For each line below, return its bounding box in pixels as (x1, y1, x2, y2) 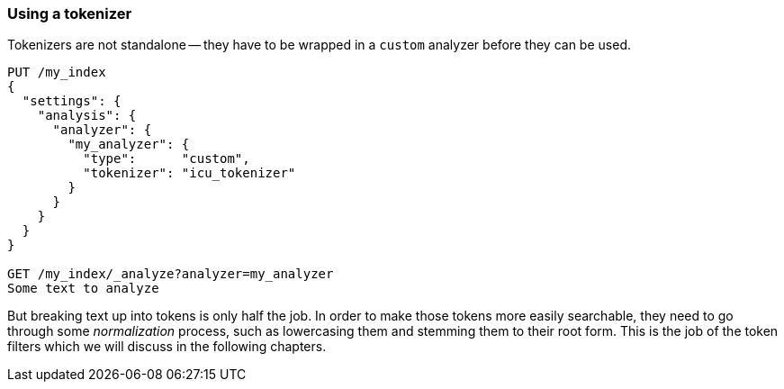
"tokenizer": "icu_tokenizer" (83, 166, 296, 181)
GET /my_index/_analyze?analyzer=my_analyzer (7, 267, 334, 282)
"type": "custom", (83, 151, 250, 167)
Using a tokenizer (7, 5, 132, 23)
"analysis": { (37, 108, 137, 123)
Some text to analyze (7, 281, 159, 296)
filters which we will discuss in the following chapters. (7, 339, 327, 355)
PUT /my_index (7, 65, 106, 80)
